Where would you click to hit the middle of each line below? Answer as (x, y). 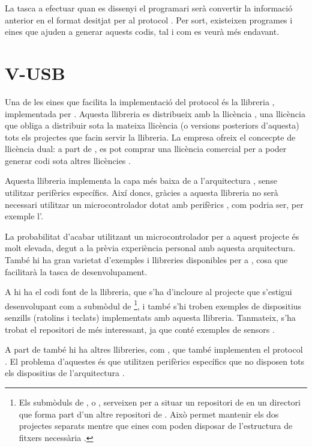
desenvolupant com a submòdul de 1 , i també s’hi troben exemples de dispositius (153, 305)
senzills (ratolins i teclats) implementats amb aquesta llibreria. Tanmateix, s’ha (150, 318)
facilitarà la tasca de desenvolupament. (76, 271)
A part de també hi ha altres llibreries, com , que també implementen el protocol (154, 349)
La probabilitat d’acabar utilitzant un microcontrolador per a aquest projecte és (152, 236)
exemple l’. (24, 216)
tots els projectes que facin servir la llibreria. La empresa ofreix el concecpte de (150, 137)
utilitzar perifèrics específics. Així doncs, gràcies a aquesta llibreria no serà (142, 193)
